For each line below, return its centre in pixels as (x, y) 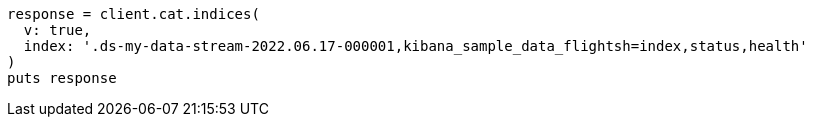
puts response (62, 78)
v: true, (57, 30)
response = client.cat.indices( (133, 14)
